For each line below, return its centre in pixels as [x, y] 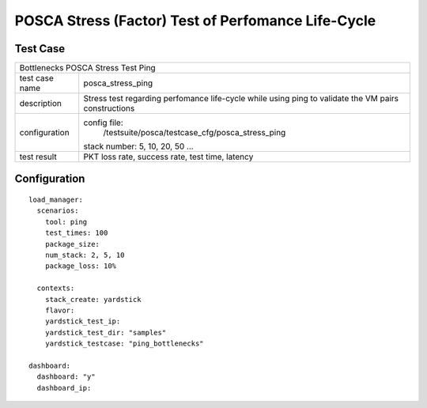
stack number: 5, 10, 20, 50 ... [138, 146]
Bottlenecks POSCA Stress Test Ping [87, 68]
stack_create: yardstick [93, 299]
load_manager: [56, 200]
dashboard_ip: [64, 388]
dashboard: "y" [66, 377]
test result [38, 157]
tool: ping [66, 222]
